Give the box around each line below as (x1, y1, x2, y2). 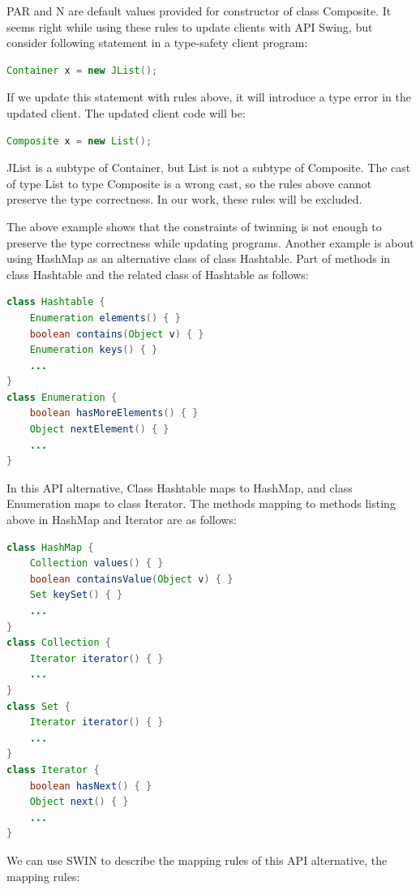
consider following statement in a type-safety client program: (6, 34, 308, 51)
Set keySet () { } (29, 589, 123, 601)
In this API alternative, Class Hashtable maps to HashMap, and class (6, 479, 353, 496)
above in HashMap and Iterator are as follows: (6, 511, 237, 528)
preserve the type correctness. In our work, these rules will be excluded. (6, 191, 362, 208)
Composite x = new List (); (6, 135, 152, 147)
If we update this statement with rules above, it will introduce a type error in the (6, 88, 411, 105)
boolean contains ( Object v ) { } (29, 328, 204, 340)
